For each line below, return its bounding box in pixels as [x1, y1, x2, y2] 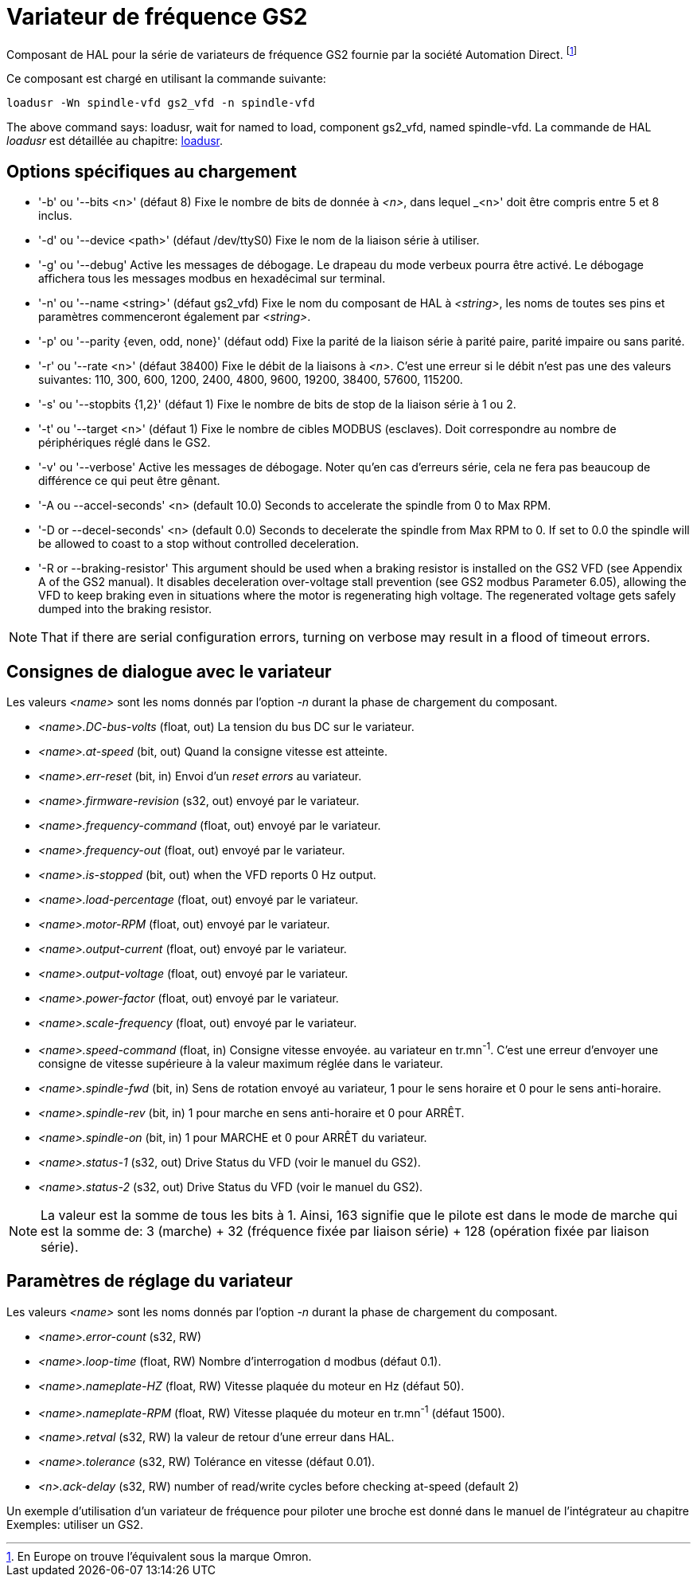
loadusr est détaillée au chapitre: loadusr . [6, 134, 224, 148]
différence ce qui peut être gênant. [38, 474, 220, 488]
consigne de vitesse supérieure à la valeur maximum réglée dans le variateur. [38, 1056, 443, 1070]
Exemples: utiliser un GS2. [6, 1518, 143, 1532]
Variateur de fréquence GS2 [6, 3, 308, 30]
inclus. [38, 209, 72, 223]
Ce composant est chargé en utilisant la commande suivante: [6, 72, 326, 86]
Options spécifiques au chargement [6, 161, 297, 182]
